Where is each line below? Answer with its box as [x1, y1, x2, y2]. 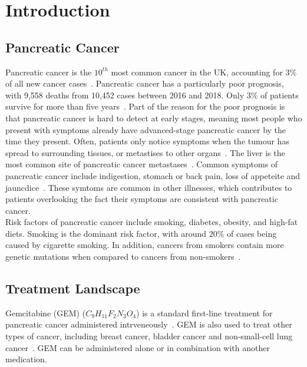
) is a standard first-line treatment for [136, 306, 273, 319]
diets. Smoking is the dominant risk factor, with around [5, 227, 207, 239]
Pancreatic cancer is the [5, 65, 92, 78]
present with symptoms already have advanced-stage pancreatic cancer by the [5, 123, 286, 135]
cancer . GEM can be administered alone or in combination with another [5, 341, 270, 353]
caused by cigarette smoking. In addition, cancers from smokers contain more [5, 239, 284, 251]
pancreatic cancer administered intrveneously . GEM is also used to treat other [5, 318, 292, 330]
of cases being [227, 227, 277, 239]
